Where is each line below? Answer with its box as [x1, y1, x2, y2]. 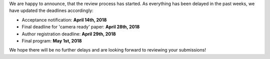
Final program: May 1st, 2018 [21, 37, 82, 43]
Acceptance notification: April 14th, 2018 [21, 16, 107, 22]
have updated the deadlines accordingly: [9, 7, 93, 13]
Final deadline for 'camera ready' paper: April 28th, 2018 [21, 24, 140, 30]
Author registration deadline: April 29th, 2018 [21, 30, 116, 37]
